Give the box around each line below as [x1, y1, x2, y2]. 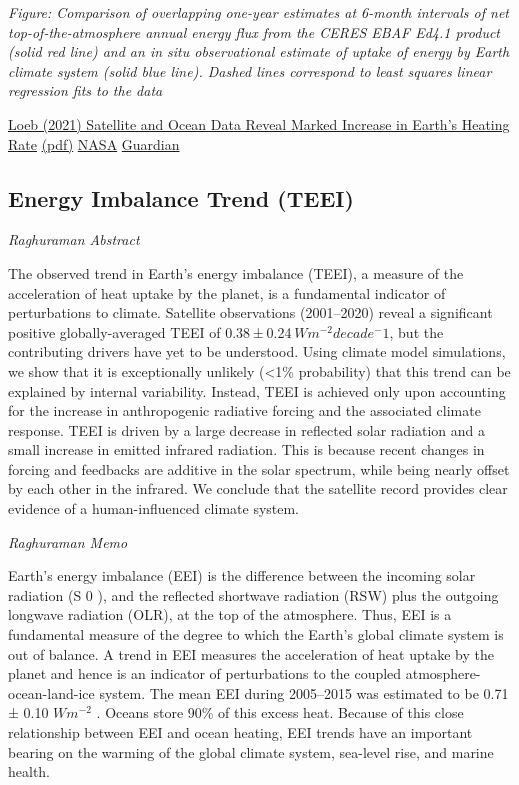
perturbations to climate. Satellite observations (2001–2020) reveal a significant [8, 302, 493, 323]
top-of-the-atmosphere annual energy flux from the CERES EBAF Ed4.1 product [8, 21, 501, 42]
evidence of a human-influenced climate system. [8, 498, 300, 519]
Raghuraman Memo [8, 531, 128, 552]
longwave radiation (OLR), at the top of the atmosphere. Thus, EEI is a [8, 604, 452, 625]
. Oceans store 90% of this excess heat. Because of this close [96, 702, 464, 723]
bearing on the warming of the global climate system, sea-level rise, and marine [8, 741, 494, 762]
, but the [389, 321, 444, 342]
